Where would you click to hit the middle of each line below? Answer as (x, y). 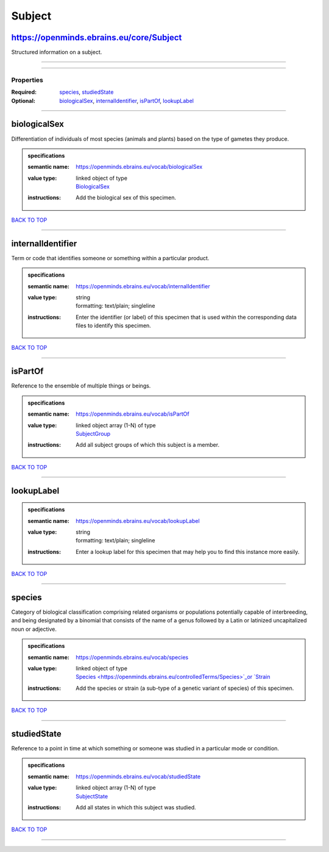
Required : (24, 92)
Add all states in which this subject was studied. (136, 807)
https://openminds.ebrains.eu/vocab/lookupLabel (138, 520)
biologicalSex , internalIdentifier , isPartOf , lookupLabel (127, 101)
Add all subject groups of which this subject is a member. (147, 445)
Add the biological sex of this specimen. (126, 197)
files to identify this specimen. (114, 325)
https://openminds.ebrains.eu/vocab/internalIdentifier (143, 286)
